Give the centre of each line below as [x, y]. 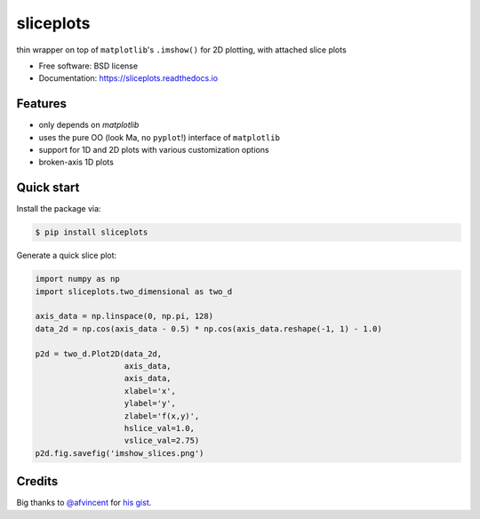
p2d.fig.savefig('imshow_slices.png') [120, 453]
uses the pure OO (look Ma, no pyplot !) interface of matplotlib [159, 137]
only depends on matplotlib [89, 125]
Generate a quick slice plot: [67, 256]
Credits [37, 481]
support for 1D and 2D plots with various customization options [154, 150]
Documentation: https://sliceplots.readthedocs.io [128, 78]
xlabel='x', [150, 391]
